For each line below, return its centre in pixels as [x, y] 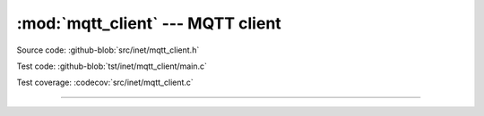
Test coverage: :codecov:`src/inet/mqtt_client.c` [105, 83]
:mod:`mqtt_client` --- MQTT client [149, 23]
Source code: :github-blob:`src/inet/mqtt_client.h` [108, 50]
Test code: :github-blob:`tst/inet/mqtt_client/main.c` [112, 66]
